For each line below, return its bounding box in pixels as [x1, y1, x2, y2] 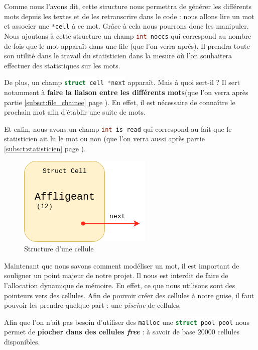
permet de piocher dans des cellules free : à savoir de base [4, 326, 196, 337]
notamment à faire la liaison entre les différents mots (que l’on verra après [4, 86, 248, 97]
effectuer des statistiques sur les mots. [4, 60, 120, 70]
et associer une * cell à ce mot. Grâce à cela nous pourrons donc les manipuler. [4, 21, 249, 31]
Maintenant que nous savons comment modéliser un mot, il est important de [4, 260, 239, 271]
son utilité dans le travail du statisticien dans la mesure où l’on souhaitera [4, 50, 232, 61]
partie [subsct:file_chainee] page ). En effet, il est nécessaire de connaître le [4, 97, 235, 107]
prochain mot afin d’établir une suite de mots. [4, 107, 146, 117]
